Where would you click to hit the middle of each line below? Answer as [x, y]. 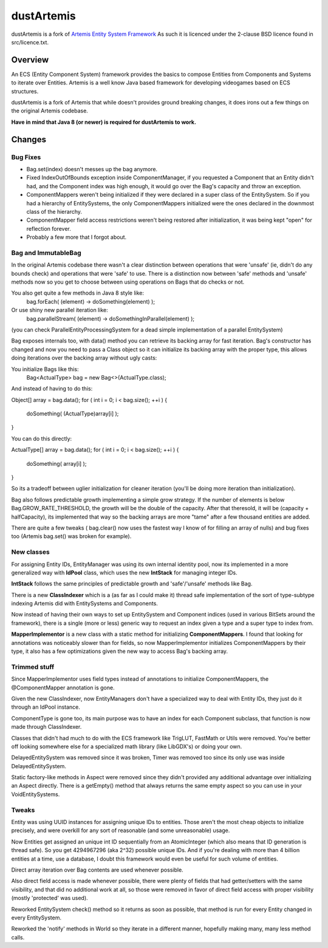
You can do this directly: [42, 438]
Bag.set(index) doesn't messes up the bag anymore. [92, 169]
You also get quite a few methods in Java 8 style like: [77, 293]
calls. [18, 937]
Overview [30, 60]
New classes [30, 552]
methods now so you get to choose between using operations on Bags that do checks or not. [128, 282]
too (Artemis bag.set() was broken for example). [71, 536]
